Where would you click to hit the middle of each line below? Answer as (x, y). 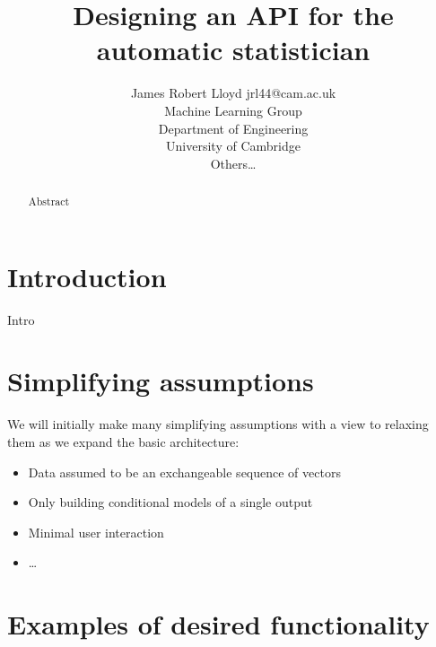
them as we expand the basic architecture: (123, 441)
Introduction (87, 276)
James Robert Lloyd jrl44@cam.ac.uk (233, 93)
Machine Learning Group (233, 110)
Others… (233, 163)
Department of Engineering (233, 128)
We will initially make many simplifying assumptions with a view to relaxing (218, 424)
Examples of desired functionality (218, 624)
